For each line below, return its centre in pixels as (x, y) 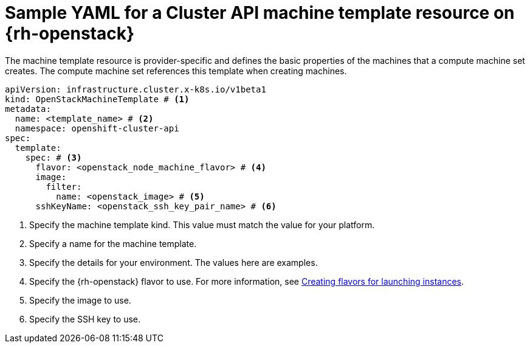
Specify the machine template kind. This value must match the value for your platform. (202, 224)
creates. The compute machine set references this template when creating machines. (176, 71)
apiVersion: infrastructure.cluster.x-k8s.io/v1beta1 (136, 89)
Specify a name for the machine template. (113, 243)
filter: (64, 186)
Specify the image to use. (80, 300)
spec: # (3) (53, 157)
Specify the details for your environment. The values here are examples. (174, 262)
